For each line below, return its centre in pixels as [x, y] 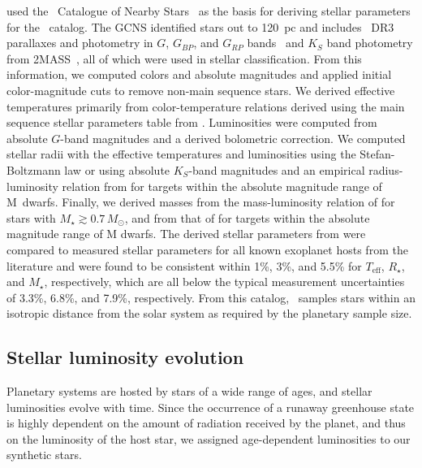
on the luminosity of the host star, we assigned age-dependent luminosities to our [209, 438]
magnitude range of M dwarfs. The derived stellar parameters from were [186, 234]
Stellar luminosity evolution [125, 357]
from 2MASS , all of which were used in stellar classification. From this [184, 58]
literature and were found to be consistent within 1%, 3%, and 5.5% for [184, 265]
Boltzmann [34, 169]
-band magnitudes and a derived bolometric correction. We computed [233, 138]
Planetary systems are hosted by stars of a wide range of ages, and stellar [189, 391]
